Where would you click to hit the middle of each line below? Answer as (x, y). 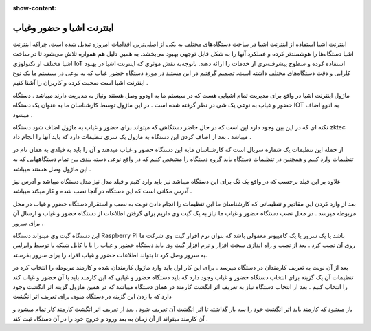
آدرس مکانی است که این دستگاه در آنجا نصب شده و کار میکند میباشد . (102, 191)
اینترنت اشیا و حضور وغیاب (63, 28)
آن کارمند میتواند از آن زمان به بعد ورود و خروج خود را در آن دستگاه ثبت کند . (111, 319)
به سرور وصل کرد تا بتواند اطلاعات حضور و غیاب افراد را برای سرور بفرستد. (110, 255)
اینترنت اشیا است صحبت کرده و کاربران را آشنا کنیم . (80, 83)
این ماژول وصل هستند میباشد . (52, 169)
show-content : (34, 8)
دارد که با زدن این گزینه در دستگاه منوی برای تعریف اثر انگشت (92, 297)
